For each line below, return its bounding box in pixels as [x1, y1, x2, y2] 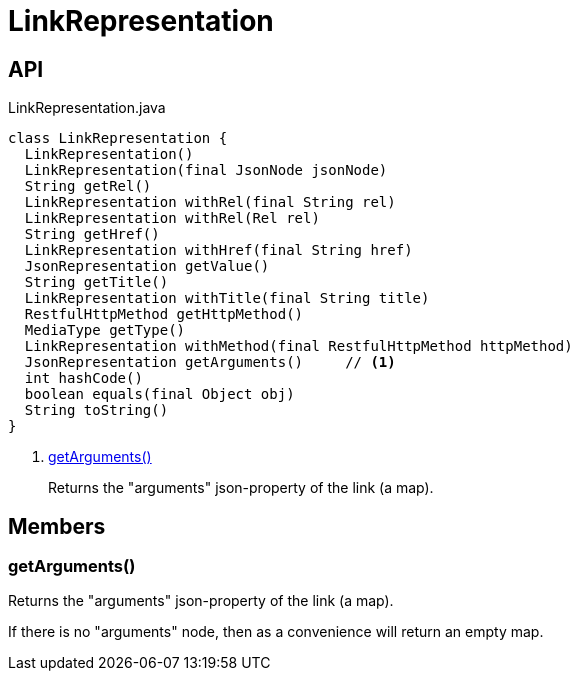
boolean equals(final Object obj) [24, 386, 295, 403]
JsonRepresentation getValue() [24, 258, 270, 275]
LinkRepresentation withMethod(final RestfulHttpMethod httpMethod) [24, 338, 573, 355]
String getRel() [24, 178, 152, 195]
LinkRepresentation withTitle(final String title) [24, 290, 430, 307]
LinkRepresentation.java [8, 99, 166, 117]
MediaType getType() [24, 322, 186, 339]
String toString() [24, 402, 169, 419]
